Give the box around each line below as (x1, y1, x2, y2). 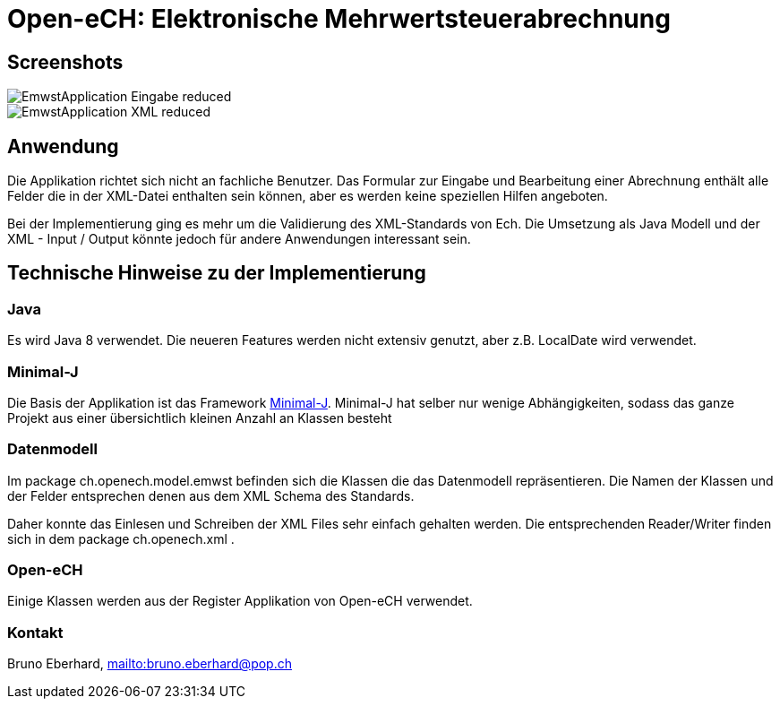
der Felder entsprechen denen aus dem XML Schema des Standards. (7, 487, 415, 504)
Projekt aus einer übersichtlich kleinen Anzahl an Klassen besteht (7, 409, 392, 426)
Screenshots (7, 50, 124, 73)
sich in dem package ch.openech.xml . (7, 530, 235, 547)
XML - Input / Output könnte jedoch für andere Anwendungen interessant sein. (7, 231, 471, 247)
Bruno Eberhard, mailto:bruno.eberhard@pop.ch (7, 656, 292, 672)
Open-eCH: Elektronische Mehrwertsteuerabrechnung (7, 4, 671, 34)
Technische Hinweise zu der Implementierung (7, 262, 426, 285)
